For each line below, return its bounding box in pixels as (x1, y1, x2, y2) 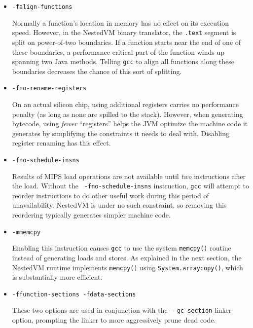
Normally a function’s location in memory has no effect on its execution (12, 17, 229, 28)
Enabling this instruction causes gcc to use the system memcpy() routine (12, 243, 231, 253)
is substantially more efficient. (12, 272, 103, 282)
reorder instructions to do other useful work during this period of (12, 190, 209, 200)
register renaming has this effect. (12, 138, 111, 148)
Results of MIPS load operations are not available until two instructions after (12, 171, 246, 181)
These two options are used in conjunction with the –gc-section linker (12, 305, 232, 315)
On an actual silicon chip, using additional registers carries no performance (12, 99, 239, 109)
